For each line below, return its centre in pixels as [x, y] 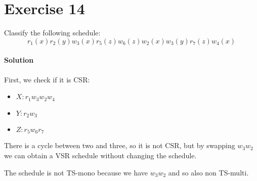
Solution [19, 60]
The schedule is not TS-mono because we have [76, 172]
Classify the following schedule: [52, 33]
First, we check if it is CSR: [47, 79]
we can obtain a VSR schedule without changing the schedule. [100, 155]
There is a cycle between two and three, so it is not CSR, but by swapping [120, 145]
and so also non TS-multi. [208, 172]
